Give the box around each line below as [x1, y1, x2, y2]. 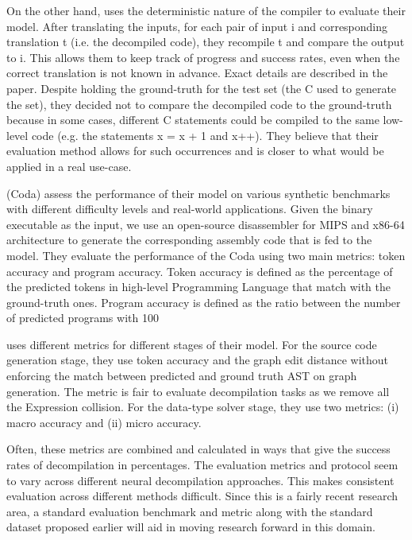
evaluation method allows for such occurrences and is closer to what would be [6, 142, 384, 159]
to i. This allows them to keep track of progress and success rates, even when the [6, 49, 400, 65]
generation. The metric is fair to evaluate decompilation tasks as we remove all [6, 383, 390, 399]
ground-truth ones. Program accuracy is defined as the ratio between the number [6, 293, 401, 310]
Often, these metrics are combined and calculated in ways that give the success [6, 441, 391, 457]
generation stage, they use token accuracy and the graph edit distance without [6, 352, 389, 368]
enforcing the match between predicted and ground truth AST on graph [6, 367, 357, 384]
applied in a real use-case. [6, 157, 132, 174]
